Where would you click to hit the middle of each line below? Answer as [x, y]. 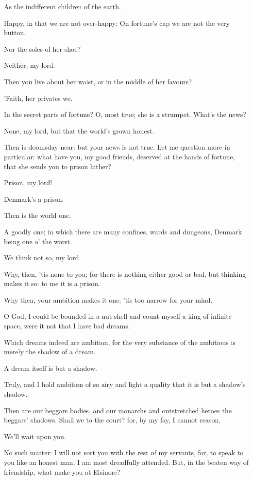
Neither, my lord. [30, 65]
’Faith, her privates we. [38, 98]
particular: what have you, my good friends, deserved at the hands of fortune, [119, 156]
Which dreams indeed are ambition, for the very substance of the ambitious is [120, 342]
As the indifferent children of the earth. [62, 6]
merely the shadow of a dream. [50, 352]
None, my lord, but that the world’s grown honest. [79, 130]
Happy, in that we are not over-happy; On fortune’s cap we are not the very [117, 23]
